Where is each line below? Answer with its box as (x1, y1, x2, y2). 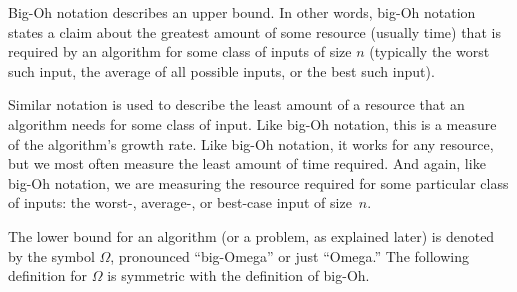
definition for (8, 265, 88, 286)
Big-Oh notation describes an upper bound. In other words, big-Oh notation (8, 2, 476, 22)
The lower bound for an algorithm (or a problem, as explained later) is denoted (8, 225, 495, 246)
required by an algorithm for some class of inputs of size (8, 41, 352, 62)
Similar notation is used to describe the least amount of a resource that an (8, 94, 465, 115)
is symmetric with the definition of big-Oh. (107, 265, 370, 286)
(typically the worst (369, 41, 490, 62)
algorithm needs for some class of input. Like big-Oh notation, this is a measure (8, 113, 497, 134)
